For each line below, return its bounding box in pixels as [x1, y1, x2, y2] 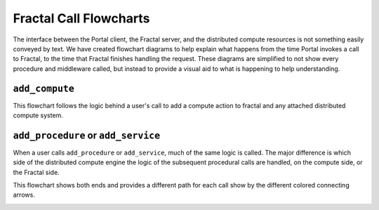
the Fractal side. [13, 168, 60, 176]
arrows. [13, 190, 35, 199]
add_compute [13, 83, 75, 94]
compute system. [13, 111, 63, 119]
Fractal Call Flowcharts [13, 11, 150, 26]
